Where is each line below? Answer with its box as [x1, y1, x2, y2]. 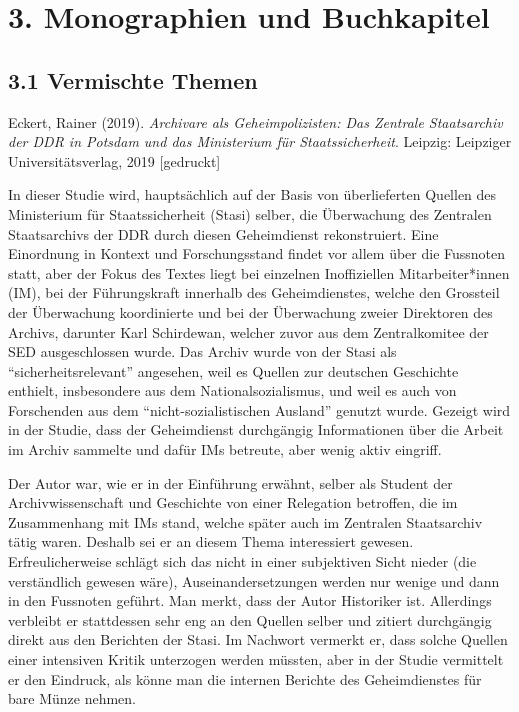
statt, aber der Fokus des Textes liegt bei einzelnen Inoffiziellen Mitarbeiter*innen [8, 262, 510, 283]
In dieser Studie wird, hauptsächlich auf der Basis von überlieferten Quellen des [8, 184, 497, 205]
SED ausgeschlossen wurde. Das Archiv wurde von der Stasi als [8, 341, 397, 362]
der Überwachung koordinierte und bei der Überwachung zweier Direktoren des [8, 301, 493, 322]
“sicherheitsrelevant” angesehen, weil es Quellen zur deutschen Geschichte [8, 360, 459, 381]
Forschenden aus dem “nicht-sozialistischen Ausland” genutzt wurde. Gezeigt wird [8, 399, 511, 420]
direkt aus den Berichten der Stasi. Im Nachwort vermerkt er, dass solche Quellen [8, 629, 508, 650]
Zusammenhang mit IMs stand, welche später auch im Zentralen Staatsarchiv [8, 511, 483, 532]
